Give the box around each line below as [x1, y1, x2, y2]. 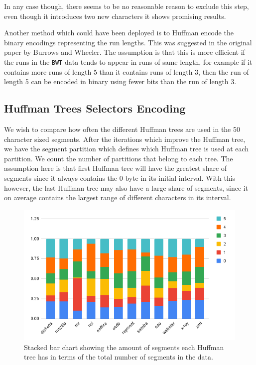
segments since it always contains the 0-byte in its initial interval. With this [4, 172, 236, 183]
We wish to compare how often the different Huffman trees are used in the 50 [4, 124, 240, 134]
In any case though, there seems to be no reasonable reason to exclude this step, [4, 1, 249, 11]
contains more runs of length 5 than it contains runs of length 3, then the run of [4, 66, 249, 77]
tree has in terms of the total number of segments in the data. [24, 352, 213, 362]
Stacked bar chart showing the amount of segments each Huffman [24, 342, 224, 352]
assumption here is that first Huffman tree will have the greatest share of [4, 163, 227, 173]
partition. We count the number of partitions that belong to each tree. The [4, 153, 233, 163]
